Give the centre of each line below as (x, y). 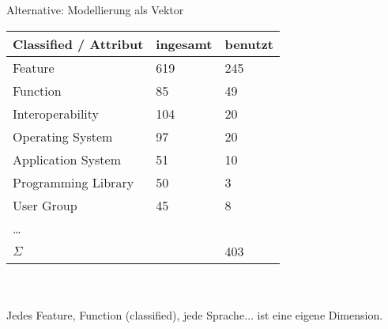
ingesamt (184, 43)
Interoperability (56, 113)
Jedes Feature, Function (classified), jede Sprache (126, 314)
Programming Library (73, 182)
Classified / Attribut (78, 43)
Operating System (63, 136)
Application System (67, 159)
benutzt (249, 43)
